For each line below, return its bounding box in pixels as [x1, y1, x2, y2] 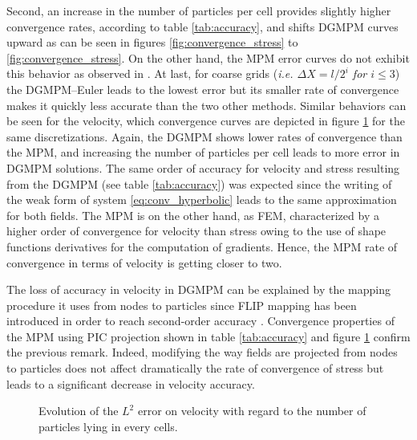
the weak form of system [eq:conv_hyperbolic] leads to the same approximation [6, 191, 397, 208]
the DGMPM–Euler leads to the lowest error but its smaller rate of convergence [6, 80, 399, 97]
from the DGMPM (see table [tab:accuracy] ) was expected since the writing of [6, 175, 392, 192]
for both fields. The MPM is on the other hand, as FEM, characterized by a [6, 206, 379, 223]
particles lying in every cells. [38, 418, 178, 434]
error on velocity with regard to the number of [137, 402, 366, 419]
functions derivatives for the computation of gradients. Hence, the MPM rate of [6, 238, 398, 255]
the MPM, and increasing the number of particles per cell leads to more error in [6, 144, 400, 161]
